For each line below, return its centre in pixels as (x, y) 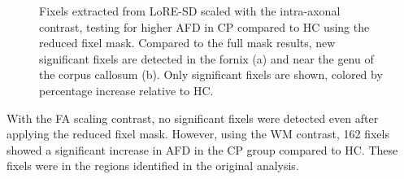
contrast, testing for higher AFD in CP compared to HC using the (204, 26)
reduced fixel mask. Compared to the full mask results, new (187, 43)
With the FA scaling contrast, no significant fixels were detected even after (193, 118)
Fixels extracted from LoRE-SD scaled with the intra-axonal (190, 11)
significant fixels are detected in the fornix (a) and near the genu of (206, 58)
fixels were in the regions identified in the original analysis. (153, 166)
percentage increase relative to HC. (126, 90)
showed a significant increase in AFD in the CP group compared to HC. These (202, 149)
